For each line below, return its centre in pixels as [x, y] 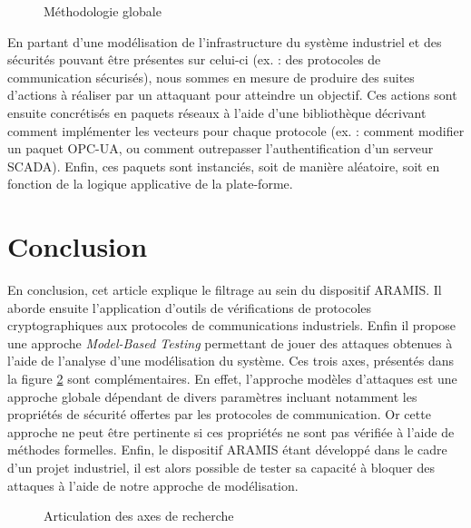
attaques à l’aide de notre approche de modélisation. [153, 485]
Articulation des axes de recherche [139, 516]
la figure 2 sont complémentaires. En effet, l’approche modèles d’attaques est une [232, 379]
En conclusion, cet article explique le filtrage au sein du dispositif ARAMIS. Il [225, 290]
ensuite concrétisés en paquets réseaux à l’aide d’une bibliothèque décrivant [217, 112]
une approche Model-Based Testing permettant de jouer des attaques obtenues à [230, 342]
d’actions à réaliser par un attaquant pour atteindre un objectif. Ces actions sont [232, 95]
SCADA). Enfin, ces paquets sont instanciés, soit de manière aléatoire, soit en [224, 166]
